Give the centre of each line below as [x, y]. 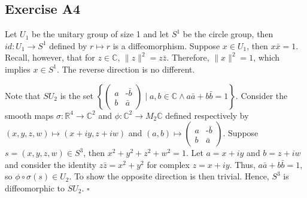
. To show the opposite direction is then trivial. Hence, [169, 176]
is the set [77, 95]
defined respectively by [207, 115]
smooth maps [29, 115]
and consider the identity [51, 164]
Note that [23, 95]
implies [18, 69]
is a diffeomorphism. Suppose [166, 45]
